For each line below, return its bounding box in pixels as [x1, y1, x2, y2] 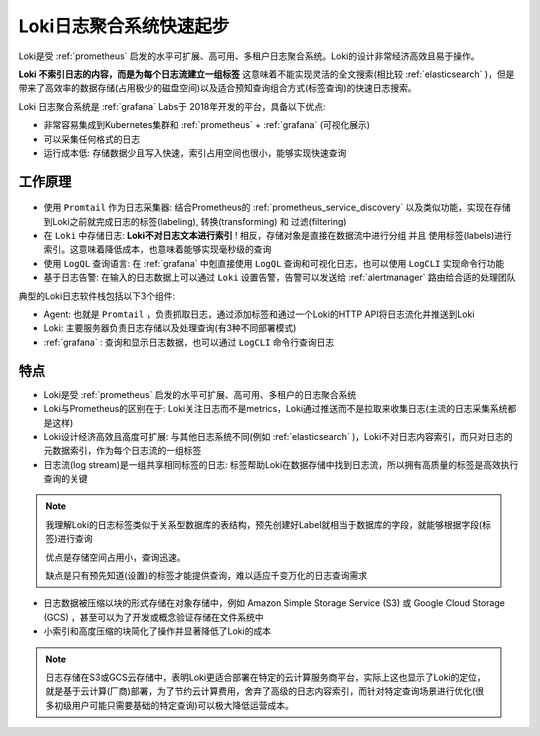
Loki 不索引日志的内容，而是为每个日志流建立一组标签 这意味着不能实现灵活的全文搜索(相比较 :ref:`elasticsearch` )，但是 [18, 68, 515, 80]
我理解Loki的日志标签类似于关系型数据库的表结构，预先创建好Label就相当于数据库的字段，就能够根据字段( [45, 518, 483, 530]
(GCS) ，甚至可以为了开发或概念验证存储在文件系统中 [43, 611, 264, 623]
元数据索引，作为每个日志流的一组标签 [43, 445, 202, 457]
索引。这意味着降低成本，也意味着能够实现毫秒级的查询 [43, 243, 272, 255]
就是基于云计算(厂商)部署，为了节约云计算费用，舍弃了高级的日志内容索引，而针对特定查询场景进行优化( [45, 685, 476, 697]
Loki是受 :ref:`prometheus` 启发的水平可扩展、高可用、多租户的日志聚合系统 [43, 388, 357, 400]
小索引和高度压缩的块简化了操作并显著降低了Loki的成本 [43, 625, 272, 637]
